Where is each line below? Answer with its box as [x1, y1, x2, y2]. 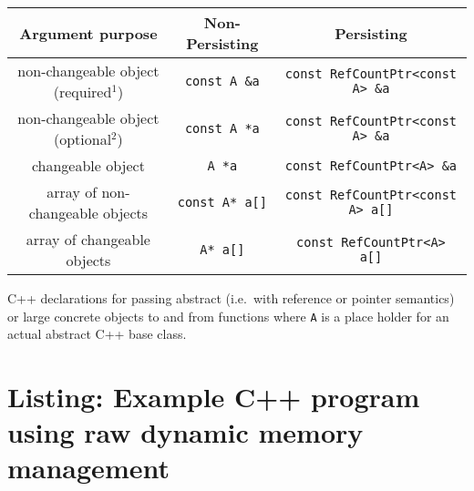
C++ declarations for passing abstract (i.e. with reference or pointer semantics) [7, 289, 455, 307]
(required [53, 81, 112, 102]
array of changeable [26, 229, 150, 250]
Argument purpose [19, 22, 158, 44]
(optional [53, 128, 112, 149]
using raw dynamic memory [7, 414, 364, 451]
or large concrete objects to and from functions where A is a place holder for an [7, 306, 449, 325]
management [7, 449, 170, 486]
